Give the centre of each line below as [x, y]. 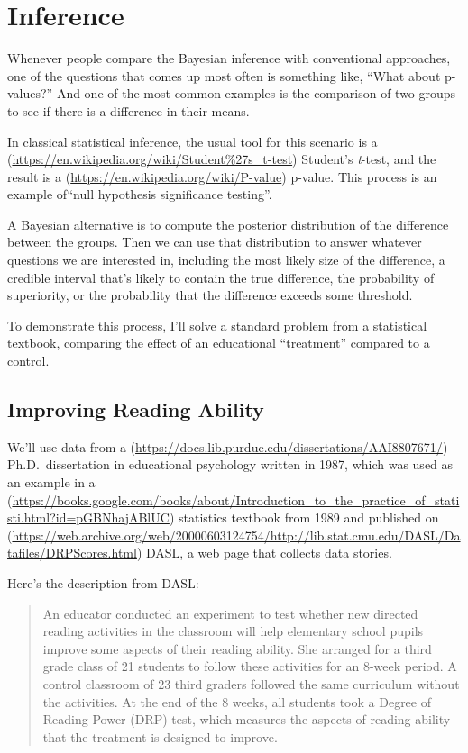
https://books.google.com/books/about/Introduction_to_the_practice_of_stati [236, 499]
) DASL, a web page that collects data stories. [264, 553]
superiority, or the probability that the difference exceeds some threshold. [210, 295]
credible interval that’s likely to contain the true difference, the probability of [221, 277]
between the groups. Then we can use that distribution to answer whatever [215, 242]
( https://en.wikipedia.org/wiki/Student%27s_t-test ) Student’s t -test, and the [222, 159]
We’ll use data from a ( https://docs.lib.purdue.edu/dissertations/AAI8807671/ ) [228, 446]
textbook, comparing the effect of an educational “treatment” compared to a [219, 343]
